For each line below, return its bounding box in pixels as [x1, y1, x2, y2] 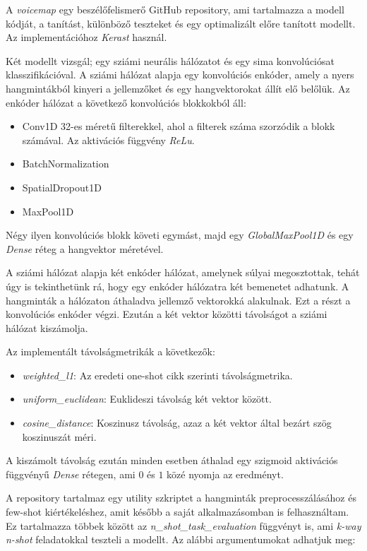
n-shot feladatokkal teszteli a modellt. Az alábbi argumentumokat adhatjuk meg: [6, 532, 356, 547]
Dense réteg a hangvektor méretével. [6, 241, 164, 256]
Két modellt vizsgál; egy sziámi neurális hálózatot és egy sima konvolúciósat [6, 53, 335, 68]
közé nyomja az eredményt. [167, 466, 284, 481]
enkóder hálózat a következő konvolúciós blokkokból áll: [6, 95, 246, 109]
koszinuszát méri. [22, 429, 97, 444]
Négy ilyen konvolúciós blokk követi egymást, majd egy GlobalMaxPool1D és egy [6, 227, 354, 242]
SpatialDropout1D [22, 179, 102, 194]
